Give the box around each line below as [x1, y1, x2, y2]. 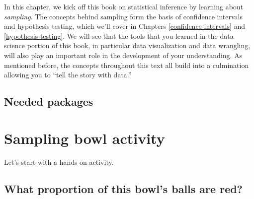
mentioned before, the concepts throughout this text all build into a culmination [4, 60, 249, 70]
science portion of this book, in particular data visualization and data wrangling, [4, 40, 251, 51]
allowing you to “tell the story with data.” [4, 69, 132, 80]
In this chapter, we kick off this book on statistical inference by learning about [4, 1, 244, 11]
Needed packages [4, 94, 93, 109]
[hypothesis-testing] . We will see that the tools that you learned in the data [4, 30, 234, 41]
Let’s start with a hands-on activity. [4, 156, 114, 167]
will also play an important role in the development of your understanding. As [4, 50, 243, 60]
